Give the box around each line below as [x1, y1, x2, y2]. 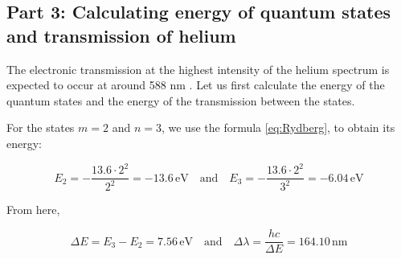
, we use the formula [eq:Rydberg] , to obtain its [161, 119, 395, 136]
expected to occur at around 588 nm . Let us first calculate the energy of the [6, 76, 385, 93]
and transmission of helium [6, 23, 236, 47]
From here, [6, 201, 60, 218]
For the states [6, 119, 75, 136]
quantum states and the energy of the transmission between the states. [6, 92, 355, 109]
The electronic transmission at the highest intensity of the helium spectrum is [6, 60, 390, 77]
